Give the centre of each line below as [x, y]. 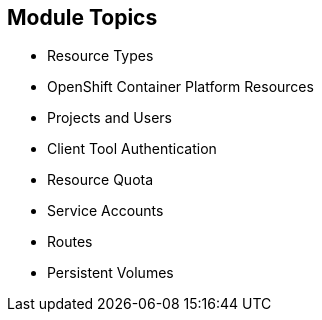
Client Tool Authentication [132, 149]
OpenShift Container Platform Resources [180, 87]
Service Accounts [105, 211]
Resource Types [100, 56]
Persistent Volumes [110, 273]
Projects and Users [109, 118]
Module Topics [82, 17]
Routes [70, 242]
